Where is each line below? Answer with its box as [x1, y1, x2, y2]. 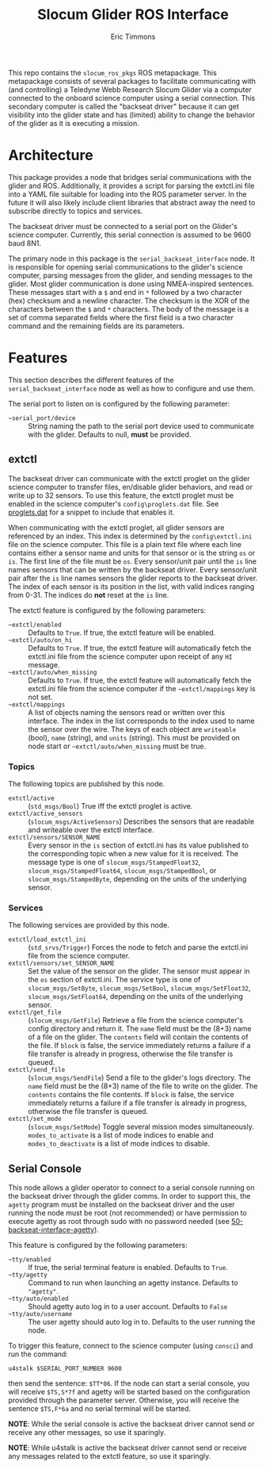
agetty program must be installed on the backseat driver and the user [8, 1199, 235, 1210]
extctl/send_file [8, 1066, 66, 1074]
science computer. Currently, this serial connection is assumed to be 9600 [8, 230, 252, 239]
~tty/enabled [8, 1256, 51, 1264]
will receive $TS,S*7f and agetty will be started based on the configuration [8, 1387, 251, 1397]
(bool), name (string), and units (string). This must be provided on [28, 733, 240, 742]
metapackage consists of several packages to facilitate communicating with [8, 76, 256, 86]
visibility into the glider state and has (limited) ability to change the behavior [8, 109, 256, 120]
